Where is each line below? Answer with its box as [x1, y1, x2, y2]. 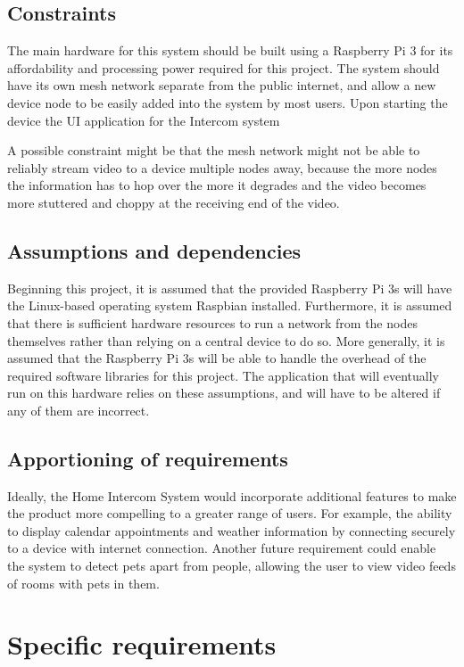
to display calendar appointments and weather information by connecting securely [7, 521, 456, 539]
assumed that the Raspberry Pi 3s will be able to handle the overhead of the [7, 349, 427, 367]
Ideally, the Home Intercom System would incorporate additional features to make [7, 486, 457, 505]
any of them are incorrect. [7, 400, 150, 419]
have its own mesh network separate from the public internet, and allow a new [7, 76, 436, 95]
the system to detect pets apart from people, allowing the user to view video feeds [7, 556, 456, 575]
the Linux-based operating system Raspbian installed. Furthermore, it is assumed [7, 296, 452, 315]
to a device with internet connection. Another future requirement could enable [7, 539, 436, 557]
